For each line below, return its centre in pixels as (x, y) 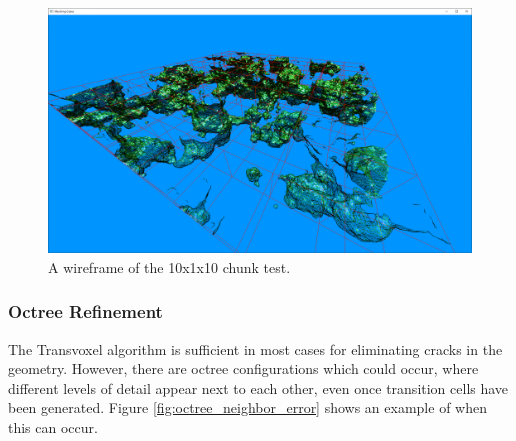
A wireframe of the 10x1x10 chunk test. (169, 266)
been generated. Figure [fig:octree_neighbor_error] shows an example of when (247, 407)
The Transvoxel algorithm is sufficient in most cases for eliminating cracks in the (255, 348)
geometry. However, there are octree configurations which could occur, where (243, 368)
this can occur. (53, 426)
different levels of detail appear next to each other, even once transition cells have (258, 387)
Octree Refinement (85, 311)
